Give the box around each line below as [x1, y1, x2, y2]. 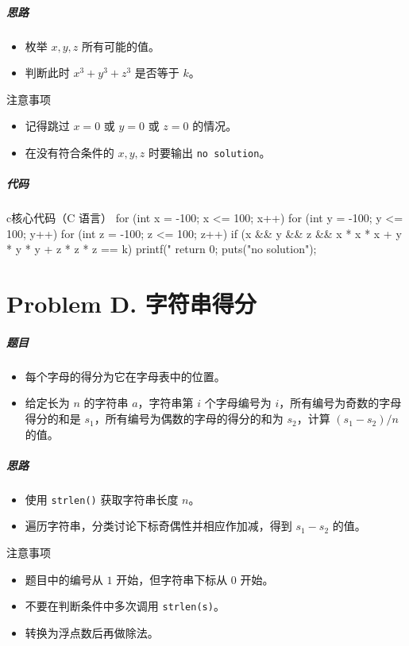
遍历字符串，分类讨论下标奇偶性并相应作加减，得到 [25, 517, 292, 534]
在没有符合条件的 [25, 144, 114, 160]
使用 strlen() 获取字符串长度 [25, 490, 179, 507]
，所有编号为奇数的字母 [279, 394, 402, 411]
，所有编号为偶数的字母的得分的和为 [94, 410, 284, 427]
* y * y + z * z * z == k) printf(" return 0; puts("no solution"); [6, 240, 317, 257]
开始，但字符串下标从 [116, 571, 228, 587]
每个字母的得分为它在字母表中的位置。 [25, 367, 226, 384]
